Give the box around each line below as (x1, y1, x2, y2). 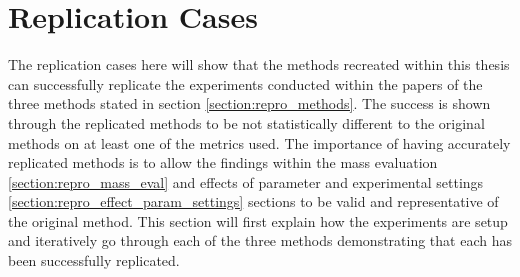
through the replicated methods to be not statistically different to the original (8, 112, 485, 133)
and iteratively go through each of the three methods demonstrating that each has (8, 230, 512, 251)
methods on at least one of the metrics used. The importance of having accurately (8, 132, 511, 153)
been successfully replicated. (8, 250, 180, 271)
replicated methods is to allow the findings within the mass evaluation (8, 152, 438, 173)
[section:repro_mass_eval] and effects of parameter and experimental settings (8, 171, 484, 192)
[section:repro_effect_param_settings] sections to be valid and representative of (8, 191, 499, 212)
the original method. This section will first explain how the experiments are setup (8, 210, 508, 231)
